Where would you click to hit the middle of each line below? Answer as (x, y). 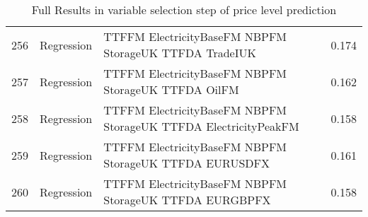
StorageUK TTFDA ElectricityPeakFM (201, 126)
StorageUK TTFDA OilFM (171, 89)
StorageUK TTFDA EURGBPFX (187, 200)
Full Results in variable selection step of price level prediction (184, 10)
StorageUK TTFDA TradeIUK (180, 53)
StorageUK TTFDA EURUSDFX (186, 163)
